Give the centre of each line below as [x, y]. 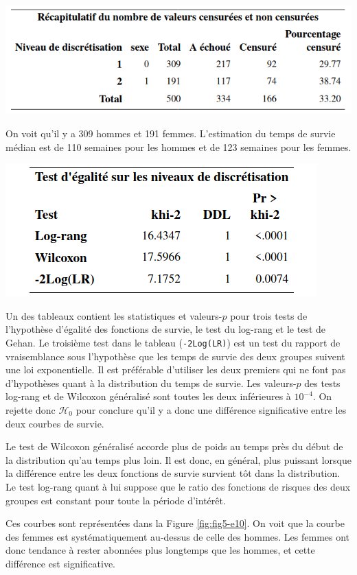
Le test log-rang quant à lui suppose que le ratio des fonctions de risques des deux [178, 486]
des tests [322, 383]
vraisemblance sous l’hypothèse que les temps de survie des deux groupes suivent [175, 356]
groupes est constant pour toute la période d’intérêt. [116, 500]
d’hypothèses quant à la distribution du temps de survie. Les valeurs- [151, 383]
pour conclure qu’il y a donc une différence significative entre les [211, 409]
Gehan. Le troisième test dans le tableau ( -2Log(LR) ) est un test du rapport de [173, 342]
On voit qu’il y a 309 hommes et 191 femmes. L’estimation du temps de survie [171, 133]
